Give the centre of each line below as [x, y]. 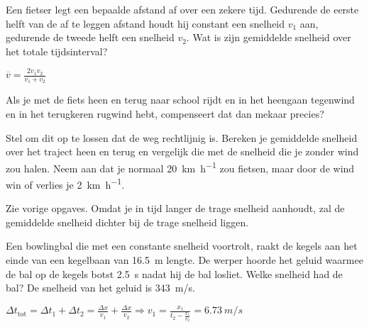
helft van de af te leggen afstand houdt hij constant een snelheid [145, 23]
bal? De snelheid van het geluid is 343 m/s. [100, 288]
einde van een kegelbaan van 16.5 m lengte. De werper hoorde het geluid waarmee [184, 259]
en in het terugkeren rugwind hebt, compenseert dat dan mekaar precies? [165, 113]
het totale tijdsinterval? [57, 51]
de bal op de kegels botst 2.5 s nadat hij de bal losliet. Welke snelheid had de [174, 273]
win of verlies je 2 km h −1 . [65, 183]
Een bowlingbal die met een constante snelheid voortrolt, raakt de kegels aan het [182, 246]
